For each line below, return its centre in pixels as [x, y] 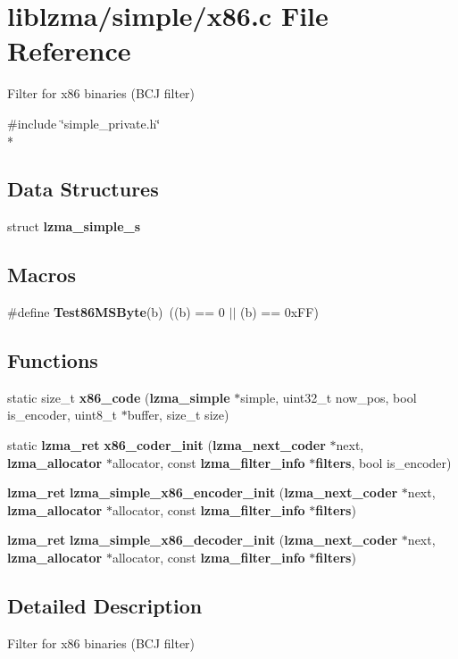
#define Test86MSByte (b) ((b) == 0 [116, 312]
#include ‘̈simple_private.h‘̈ [84, 123]
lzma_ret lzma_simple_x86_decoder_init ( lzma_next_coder [203, 540]
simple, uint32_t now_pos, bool [329, 397]
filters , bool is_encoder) [383, 462]
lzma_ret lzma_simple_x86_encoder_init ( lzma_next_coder [203, 492]
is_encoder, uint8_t [62, 415]
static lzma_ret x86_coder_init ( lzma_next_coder [167, 445]
